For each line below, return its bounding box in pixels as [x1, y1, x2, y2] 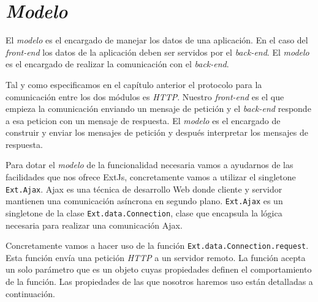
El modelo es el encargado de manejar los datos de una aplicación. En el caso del [6, 34, 308, 46]
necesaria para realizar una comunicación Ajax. [6, 218, 183, 231]
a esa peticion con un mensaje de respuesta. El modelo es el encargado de [6, 114, 281, 127]
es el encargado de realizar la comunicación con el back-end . [6, 57, 229, 70]
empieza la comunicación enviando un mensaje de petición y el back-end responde [6, 102, 311, 115]
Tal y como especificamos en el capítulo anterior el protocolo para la [6, 78, 262, 90]
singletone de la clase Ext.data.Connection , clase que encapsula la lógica [6, 206, 282, 219]
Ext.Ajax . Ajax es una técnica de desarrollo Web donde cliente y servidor [6, 182, 282, 195]
